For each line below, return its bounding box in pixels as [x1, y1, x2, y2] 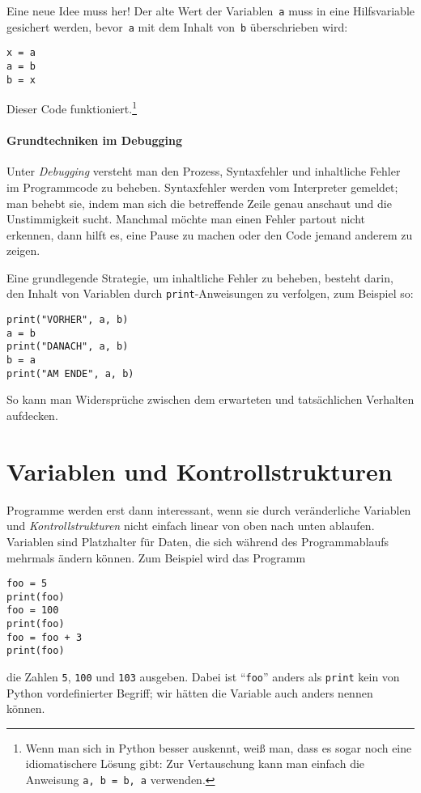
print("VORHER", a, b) [6, 314, 129, 326]
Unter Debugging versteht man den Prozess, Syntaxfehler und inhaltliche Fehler [6, 163, 401, 180]
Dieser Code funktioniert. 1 [6, 98, 137, 117]
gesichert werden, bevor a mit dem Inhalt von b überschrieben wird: [6, 18, 348, 35]
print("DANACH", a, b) [6, 341, 129, 353]
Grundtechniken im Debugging [6, 132, 182, 149]
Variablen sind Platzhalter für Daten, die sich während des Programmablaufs [6, 532, 389, 549]
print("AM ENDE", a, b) [6, 367, 134, 380]
